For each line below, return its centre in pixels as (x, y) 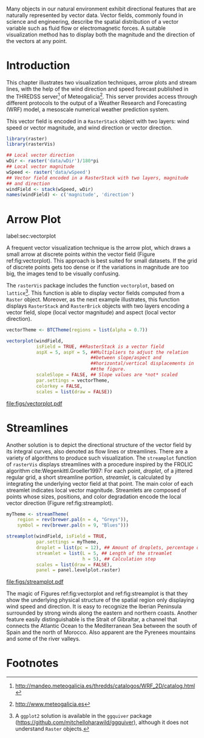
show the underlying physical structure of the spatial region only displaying (100, 600)
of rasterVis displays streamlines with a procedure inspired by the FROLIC (100, 464)
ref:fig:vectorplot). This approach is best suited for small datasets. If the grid (102, 261)
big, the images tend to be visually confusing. (63, 274)
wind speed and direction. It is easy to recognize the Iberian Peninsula (94, 607)
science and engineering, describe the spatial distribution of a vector (93, 22)
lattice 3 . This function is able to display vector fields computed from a (95, 292)
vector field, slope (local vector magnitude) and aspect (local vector (91, 312)
